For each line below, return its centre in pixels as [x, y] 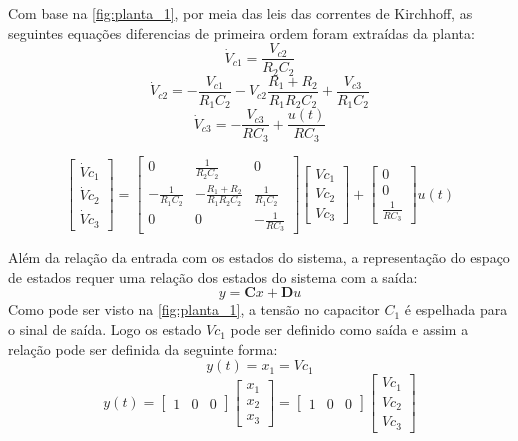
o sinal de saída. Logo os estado [105, 329]
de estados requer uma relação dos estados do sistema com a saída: [213, 276]
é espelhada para [456, 309]
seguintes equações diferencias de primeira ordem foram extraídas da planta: [241, 32]
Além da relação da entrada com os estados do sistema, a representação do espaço [259, 257]
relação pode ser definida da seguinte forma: [143, 348]
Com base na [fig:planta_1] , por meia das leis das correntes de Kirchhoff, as [240, 13]
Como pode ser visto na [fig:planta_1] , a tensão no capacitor [194, 309]
